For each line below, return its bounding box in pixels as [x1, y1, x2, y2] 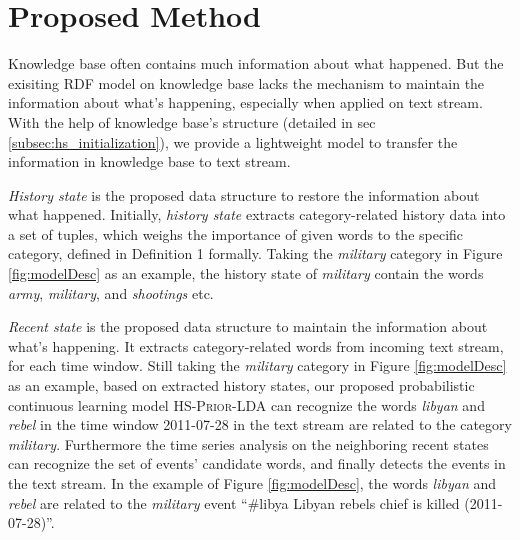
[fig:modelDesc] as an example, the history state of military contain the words [8, 263, 484, 284]
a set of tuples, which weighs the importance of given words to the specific [8, 223, 464, 244]
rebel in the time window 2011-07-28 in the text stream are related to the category [8, 414, 512, 435]
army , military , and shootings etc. [8, 282, 214, 303]
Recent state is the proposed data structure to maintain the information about [8, 316, 488, 337]
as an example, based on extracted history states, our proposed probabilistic [8, 375, 475, 396]
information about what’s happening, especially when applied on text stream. [8, 92, 483, 113]
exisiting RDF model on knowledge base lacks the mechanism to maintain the [8, 72, 485, 93]
